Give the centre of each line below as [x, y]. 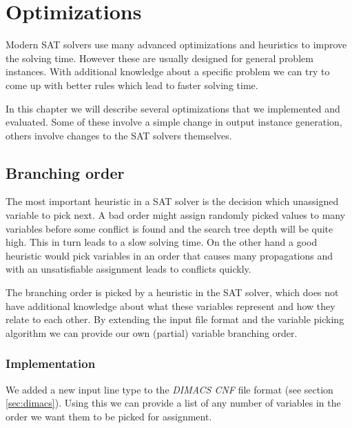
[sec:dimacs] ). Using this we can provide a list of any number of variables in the [173, 403]
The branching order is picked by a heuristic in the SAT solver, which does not [172, 292]
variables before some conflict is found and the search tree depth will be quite [169, 228]
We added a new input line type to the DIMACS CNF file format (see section [169, 389]
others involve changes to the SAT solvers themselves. [119, 135]
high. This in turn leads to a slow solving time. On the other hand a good [162, 242]
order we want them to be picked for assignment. [109, 416]
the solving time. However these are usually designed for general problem [159, 58]
